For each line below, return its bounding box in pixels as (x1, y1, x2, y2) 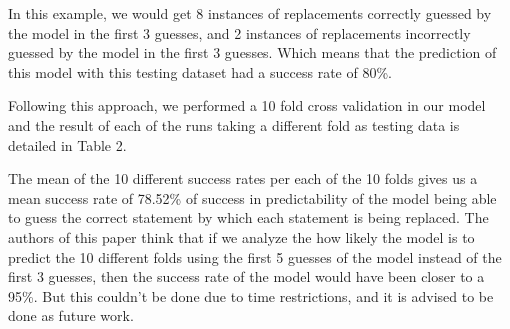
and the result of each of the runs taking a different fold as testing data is (8, 114, 460, 135)
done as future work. (8, 305, 134, 326)
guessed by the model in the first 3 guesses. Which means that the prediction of (8, 42, 497, 63)
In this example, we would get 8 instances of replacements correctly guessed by (8, 3, 492, 23)
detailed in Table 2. (8, 134, 127, 155)
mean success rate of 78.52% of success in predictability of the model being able (8, 187, 497, 208)
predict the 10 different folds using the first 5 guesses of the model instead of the (8, 246, 502, 267)
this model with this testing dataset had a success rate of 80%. (8, 61, 392, 82)
